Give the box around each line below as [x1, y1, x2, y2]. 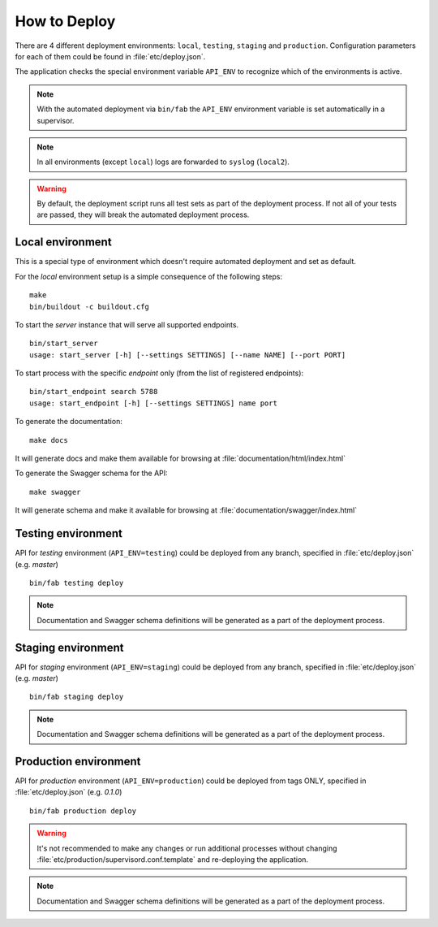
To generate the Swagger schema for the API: [15, 468, 168, 479]
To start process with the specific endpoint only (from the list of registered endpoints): [15, 368, 304, 378]
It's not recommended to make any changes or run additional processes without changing [36, 843, 337, 853]
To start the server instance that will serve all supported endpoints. [15, 319, 239, 329]
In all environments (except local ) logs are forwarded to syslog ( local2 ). [36, 157, 290, 167]
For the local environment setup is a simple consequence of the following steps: [15, 271, 283, 281]
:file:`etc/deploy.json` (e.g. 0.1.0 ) [15, 787, 122, 797]
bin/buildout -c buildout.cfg [29, 301, 150, 311]
